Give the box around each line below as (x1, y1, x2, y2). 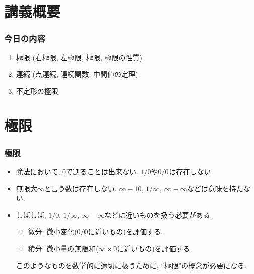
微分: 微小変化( (28, 226, 77, 237)
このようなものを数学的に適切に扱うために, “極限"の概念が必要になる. (16, 260, 247, 270)
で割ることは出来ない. (65, 166, 138, 176)
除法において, (16, 166, 60, 176)
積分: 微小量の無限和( (28, 243, 99, 253)
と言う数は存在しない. (44, 183, 117, 193)
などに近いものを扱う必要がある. (104, 209, 212, 220)
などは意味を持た (187, 183, 243, 193)
